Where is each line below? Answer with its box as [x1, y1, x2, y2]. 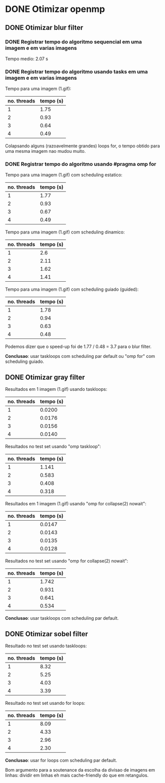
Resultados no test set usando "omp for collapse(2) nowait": [5, 558, 128, 564]
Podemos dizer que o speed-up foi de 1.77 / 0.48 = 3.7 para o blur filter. [5, 343, 152, 349]
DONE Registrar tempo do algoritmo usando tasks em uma [5, 68, 148, 75]
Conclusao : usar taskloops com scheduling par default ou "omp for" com [5, 353, 155, 359]
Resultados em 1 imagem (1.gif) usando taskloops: [5, 386, 108, 392]
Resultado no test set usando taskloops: [5, 643, 87, 649]
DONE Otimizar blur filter [5, 23, 83, 32]
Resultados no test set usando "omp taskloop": [5, 444, 102, 449]
